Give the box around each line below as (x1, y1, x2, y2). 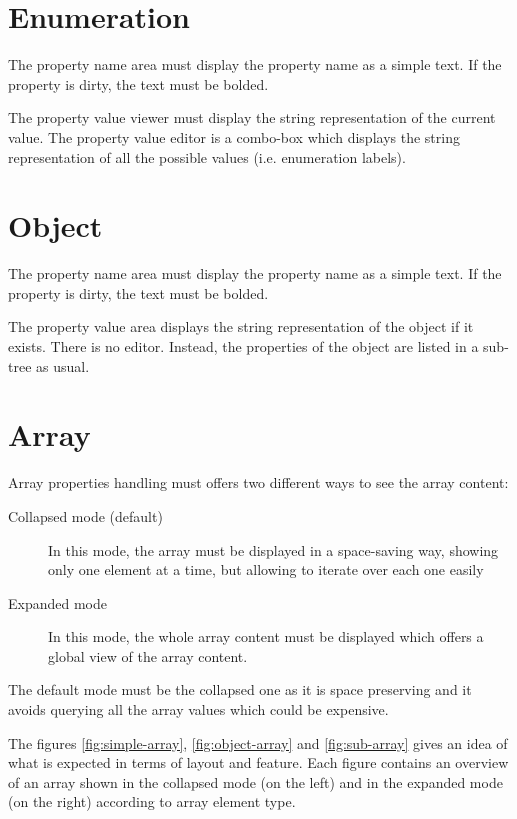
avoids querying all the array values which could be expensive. (8, 699, 389, 720)
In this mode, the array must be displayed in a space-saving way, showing (48, 539, 499, 560)
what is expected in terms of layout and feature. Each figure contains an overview (8, 752, 509, 773)
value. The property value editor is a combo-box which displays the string (8, 126, 460, 147)
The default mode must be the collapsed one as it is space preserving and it (8, 679, 472, 700)
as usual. (36, 355, 90, 376)
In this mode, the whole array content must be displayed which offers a (48, 626, 484, 647)
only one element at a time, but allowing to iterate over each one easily (48, 559, 484, 580)
